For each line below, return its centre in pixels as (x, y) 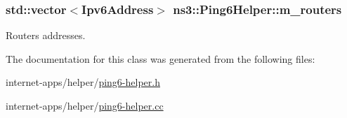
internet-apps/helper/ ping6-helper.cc (85, 105)
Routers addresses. (46, 35)
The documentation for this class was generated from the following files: (161, 58)
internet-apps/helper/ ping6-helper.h (83, 82)
